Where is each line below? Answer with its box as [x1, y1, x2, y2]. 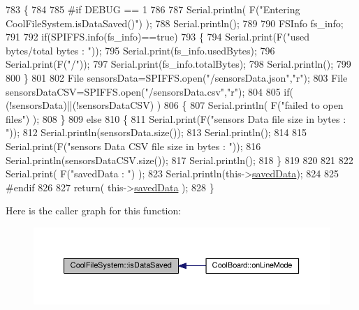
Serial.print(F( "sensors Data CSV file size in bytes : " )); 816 [6, 138, 261, 153]
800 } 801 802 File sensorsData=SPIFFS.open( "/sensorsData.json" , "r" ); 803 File [6, 70, 348, 84]
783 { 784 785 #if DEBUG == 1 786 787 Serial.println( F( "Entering [6, 2, 300, 16]
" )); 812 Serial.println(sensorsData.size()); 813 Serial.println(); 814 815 [6, 125, 307, 140]
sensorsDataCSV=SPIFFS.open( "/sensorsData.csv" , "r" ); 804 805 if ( [6, 84, 293, 98]
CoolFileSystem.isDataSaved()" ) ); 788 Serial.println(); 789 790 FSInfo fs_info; [6, 15, 344, 30]
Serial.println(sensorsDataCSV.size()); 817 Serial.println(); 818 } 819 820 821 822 [6, 152, 353, 167]
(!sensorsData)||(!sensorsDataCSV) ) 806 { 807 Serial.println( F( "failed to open [6, 98, 344, 112]
